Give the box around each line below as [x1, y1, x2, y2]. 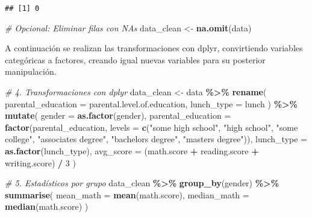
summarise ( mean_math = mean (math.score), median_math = [5, 188, 249, 201]
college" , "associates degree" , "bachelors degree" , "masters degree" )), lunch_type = [5, 133, 308, 145]
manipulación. [5, 65, 57, 78]
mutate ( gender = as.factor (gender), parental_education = [5, 109, 231, 122]
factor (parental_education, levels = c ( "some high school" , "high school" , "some [5, 121, 298, 133]
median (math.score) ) [5, 200, 89, 213]
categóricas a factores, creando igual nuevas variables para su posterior [5, 53, 266, 66]
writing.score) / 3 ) [5, 156, 76, 169]
